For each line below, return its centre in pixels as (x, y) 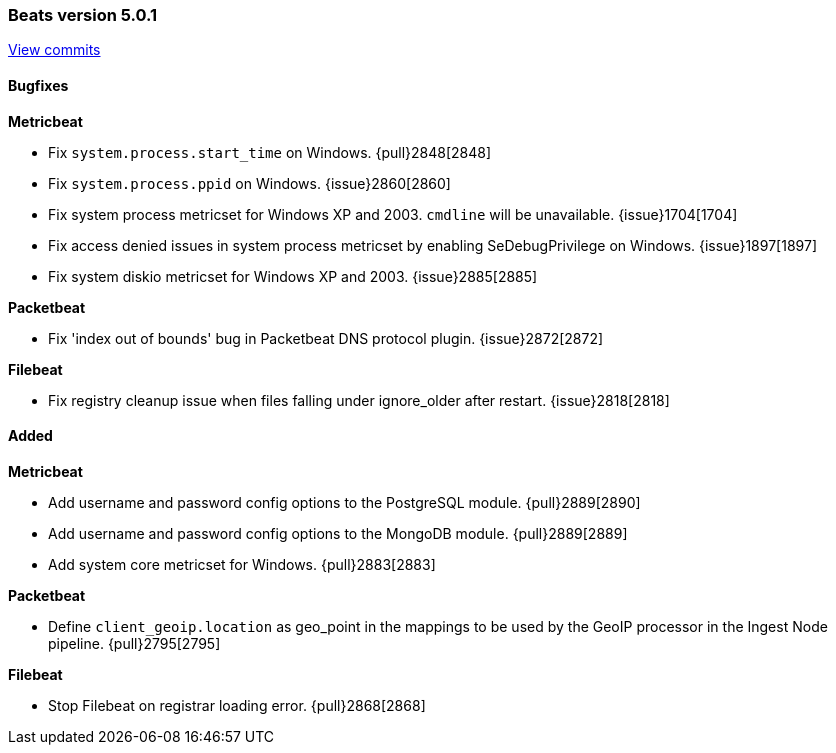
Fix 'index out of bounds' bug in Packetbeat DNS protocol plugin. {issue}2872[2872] (326, 338)
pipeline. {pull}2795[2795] (134, 643)
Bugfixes (38, 85)
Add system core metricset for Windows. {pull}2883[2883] (242, 564)
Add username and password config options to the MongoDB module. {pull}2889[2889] (338, 533)
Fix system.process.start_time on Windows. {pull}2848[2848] (270, 152)
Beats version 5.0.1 (83, 15)
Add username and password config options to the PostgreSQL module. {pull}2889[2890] (344, 502)
